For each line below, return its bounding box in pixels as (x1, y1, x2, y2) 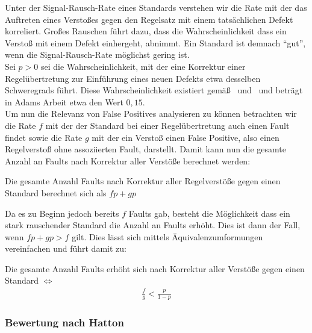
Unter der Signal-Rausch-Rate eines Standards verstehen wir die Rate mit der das (5, 1, 307, 13)
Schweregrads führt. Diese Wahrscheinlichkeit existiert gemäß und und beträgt (5, 84, 303, 96)
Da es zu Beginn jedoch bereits (5, 207, 119, 219)
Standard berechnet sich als (5, 186, 107, 199)
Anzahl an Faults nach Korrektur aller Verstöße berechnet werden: (5, 154, 251, 167)
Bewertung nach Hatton (5, 315, 124, 330)
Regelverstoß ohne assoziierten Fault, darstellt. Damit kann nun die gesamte (5, 143, 286, 155)
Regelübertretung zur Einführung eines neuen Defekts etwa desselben (5, 72, 261, 84)
